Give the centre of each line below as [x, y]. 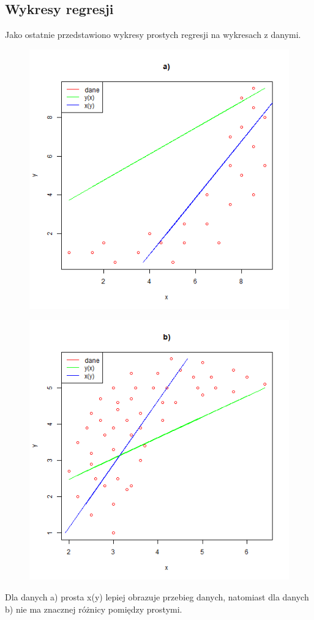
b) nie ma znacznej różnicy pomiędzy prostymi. [94, 609]
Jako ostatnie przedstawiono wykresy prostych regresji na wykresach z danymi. [153, 35]
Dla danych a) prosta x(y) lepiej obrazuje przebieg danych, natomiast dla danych [157, 596]
